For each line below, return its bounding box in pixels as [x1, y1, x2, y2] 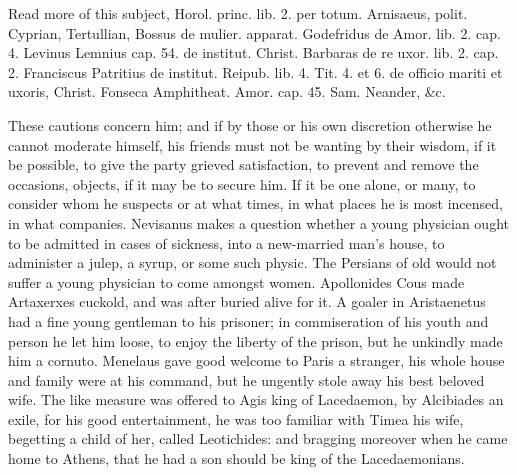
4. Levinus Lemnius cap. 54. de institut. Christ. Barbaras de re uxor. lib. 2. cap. [8, 42, 499, 63]
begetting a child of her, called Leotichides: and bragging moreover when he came [8, 428, 508, 449]
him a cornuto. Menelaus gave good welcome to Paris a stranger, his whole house [8, 350, 505, 371]
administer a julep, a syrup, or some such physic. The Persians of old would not [8, 252, 497, 273]
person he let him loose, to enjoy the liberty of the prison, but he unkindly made [8, 330, 503, 351]
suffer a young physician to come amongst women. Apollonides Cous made [8, 271, 465, 292]
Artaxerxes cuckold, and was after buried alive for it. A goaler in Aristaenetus [8, 291, 486, 312]
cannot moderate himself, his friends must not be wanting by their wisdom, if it [8, 134, 497, 155]
